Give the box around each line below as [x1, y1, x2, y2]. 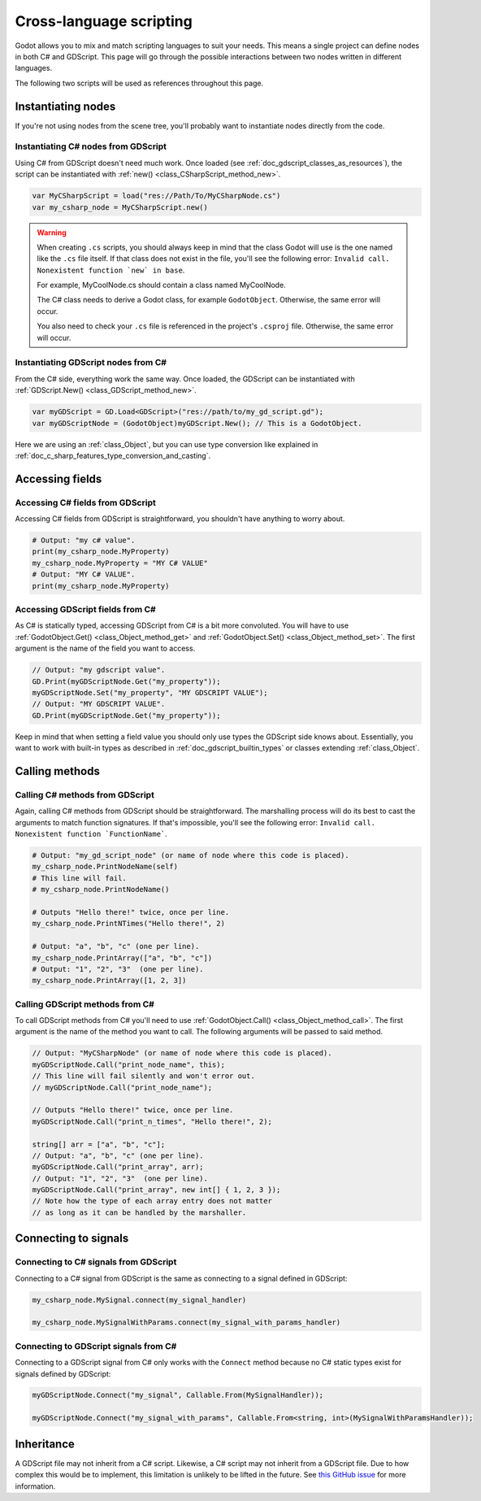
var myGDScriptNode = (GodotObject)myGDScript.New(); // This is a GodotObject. [32, 419, 362, 428]
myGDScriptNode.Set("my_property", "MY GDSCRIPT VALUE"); [32, 688, 268, 697]
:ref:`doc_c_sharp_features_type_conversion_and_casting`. [15, 450, 211, 460]
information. [15, 1481, 56, 1491]
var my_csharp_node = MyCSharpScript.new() [32, 202, 209, 211]
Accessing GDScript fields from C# [15, 603, 156, 615]
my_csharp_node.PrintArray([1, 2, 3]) [32, 976, 187, 985]
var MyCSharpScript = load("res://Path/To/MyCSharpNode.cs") [32, 191, 281, 201]
